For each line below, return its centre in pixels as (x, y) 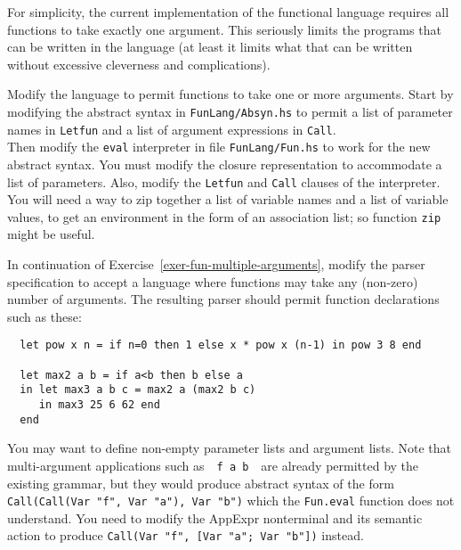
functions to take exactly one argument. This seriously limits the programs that (224, 29)
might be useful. (51, 234)
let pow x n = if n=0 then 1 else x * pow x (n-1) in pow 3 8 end (221, 345)
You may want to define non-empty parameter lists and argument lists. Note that (229, 448)
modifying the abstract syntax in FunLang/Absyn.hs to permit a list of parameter (230, 111)
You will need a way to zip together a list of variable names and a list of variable (228, 199)
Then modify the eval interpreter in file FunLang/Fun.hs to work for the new (219, 147)
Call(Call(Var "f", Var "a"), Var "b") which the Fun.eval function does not (231, 501)
